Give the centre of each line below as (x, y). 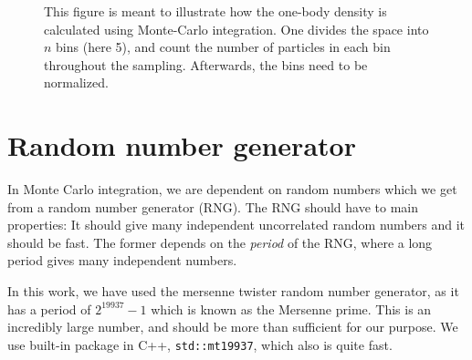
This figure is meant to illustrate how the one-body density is (215, 11)
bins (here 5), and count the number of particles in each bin (223, 47)
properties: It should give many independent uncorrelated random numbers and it (236, 225)
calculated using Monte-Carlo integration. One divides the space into (236, 29)
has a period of (49, 309)
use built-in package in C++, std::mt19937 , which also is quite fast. (200, 344)
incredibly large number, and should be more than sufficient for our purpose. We (233, 327)
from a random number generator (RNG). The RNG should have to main (213, 206)
